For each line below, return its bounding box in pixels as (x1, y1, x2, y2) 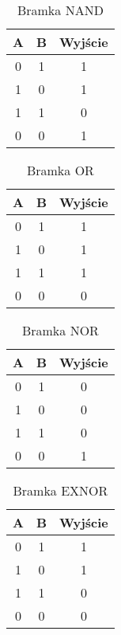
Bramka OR (26, 161, 94, 179)
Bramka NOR (21, 321, 99, 339)
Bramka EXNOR (13, 481, 108, 500)
